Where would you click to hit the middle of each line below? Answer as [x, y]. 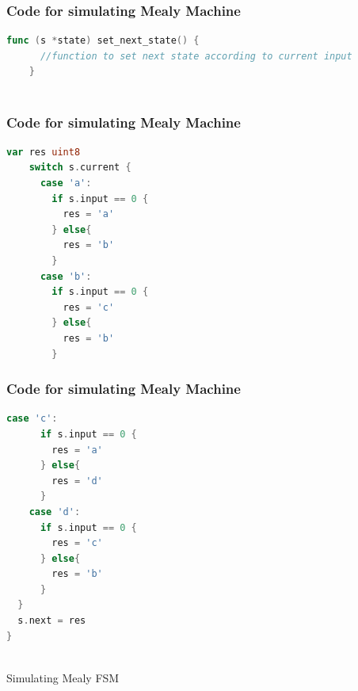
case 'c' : [32, 419]
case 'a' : [66, 183]
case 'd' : [55, 512]
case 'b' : [66, 276]
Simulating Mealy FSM [63, 677]
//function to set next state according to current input [196, 56]
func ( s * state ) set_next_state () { [103, 41]
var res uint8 [44, 152]
